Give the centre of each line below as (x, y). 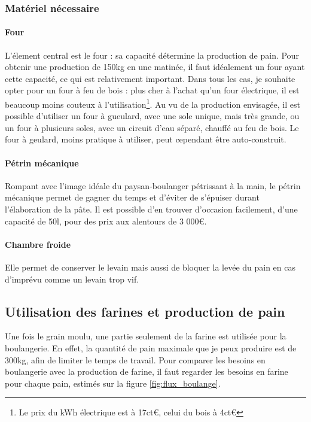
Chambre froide (38, 244)
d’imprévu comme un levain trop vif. (72, 279)
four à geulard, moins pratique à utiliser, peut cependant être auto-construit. (146, 139)
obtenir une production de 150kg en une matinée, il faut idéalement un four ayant (155, 67)
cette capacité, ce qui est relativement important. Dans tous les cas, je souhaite (150, 78)
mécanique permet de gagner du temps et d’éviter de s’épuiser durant (132, 197)
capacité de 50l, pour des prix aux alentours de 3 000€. (106, 221)
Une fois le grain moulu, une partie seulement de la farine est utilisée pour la (146, 336)
